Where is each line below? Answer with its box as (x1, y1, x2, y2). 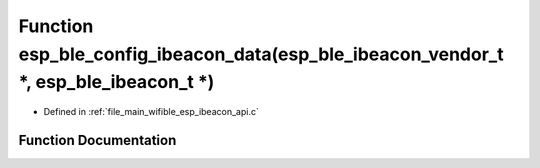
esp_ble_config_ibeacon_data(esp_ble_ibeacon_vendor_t (18, 43, 504, 65)
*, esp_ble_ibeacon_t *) (18, 71, 215, 94)
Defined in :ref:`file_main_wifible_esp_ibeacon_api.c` (43, 106, 259, 118)
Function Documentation (18, 131, 177, 149)
